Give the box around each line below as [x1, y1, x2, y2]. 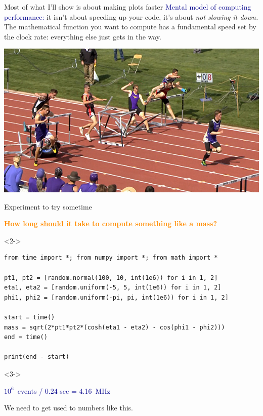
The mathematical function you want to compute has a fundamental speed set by [4, 21, 256, 32]
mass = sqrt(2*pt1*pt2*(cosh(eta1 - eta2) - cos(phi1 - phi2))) [4, 323, 225, 331]
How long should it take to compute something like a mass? [4, 218, 217, 229]
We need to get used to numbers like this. [4, 402, 133, 413]
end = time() [4, 334, 48, 341]
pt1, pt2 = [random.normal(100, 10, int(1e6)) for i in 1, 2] [4, 274, 218, 281]
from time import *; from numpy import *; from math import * [4, 254, 218, 262]
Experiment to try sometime [4, 201, 92, 212]
